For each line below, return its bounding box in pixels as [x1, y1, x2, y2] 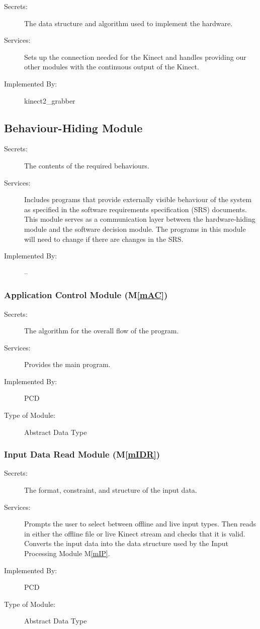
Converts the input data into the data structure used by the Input [24, 538, 228, 549]
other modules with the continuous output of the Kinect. [24, 61, 199, 72]
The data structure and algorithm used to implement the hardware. [24, 18, 233, 28]
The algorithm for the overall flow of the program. [24, 325, 179, 336]
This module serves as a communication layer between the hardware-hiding [24, 214, 255, 224]
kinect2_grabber [24, 95, 75, 106]
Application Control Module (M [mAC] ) [4, 289, 168, 301]
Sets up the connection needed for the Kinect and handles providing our [24, 51, 246, 62]
